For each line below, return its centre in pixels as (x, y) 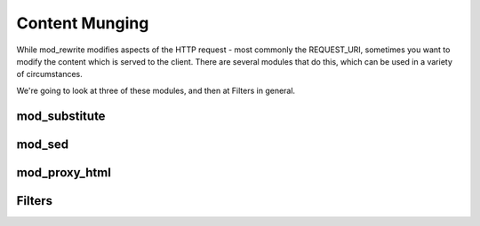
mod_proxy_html (64, 172)
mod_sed (43, 144)
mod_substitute (61, 116)
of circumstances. (50, 74)
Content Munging (83, 23)
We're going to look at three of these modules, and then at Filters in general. (156, 90)
